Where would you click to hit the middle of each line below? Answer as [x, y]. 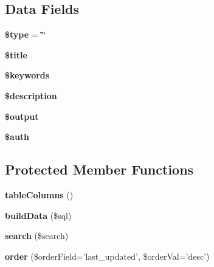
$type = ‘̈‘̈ [26, 34]
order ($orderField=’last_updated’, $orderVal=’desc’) [107, 256]
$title [16, 54]
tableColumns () [39, 194]
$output [22, 116]
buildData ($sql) [38, 215]
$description [31, 95]
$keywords [27, 75]
